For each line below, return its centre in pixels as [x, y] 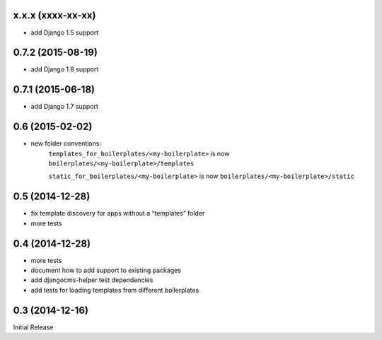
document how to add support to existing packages [106, 270]
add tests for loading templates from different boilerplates [115, 290]
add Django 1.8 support [65, 69]
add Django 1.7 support [65, 107]
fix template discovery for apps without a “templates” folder [118, 213]
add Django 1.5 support [65, 33]
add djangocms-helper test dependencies [92, 280]
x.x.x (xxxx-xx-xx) [54, 15]
